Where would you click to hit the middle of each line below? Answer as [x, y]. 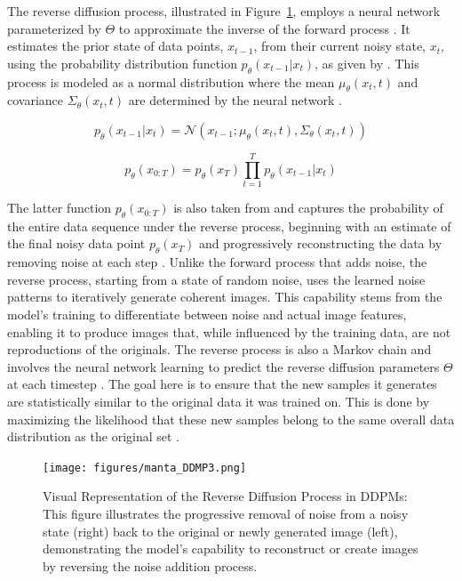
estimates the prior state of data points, [115, 46]
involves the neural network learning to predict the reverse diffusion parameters [223, 366]
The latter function [60, 208]
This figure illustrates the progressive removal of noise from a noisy [226, 514]
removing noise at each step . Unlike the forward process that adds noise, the [217, 262]
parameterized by [54, 28]
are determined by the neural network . [235, 100]
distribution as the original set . [94, 436]
